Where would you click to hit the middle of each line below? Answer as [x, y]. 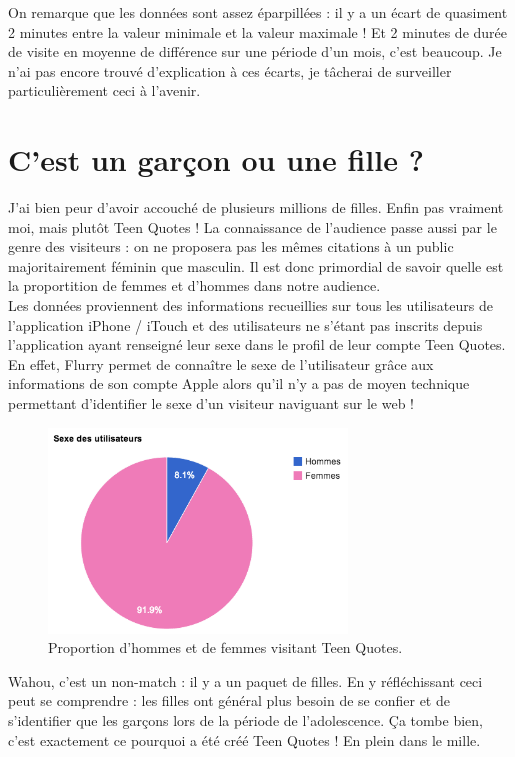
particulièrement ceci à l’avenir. [104, 90]
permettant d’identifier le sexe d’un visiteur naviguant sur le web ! [211, 403]
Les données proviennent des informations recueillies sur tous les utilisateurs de [250, 305]
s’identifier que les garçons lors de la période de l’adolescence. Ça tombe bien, [245, 719]
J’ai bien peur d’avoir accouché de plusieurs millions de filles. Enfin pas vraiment [256, 207]
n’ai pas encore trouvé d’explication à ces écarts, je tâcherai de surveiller [230, 70]
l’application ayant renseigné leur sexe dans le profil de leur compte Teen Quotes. [257, 344]
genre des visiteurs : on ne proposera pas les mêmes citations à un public [231, 246]
